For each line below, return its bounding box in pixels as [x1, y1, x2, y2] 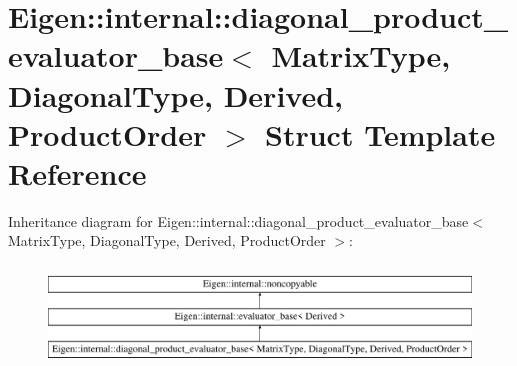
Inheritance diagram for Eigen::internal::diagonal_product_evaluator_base [8, 210, 469, 231]
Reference [8, 152, 147, 193]
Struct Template [265, 113, 496, 154]
